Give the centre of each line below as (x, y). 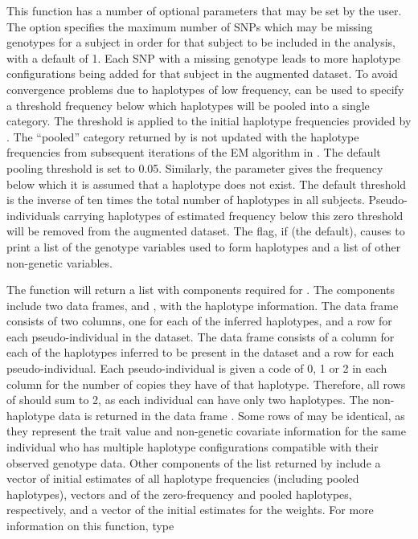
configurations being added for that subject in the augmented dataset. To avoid (202, 73)
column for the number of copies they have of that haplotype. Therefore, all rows (206, 384)
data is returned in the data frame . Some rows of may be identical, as (232, 415)
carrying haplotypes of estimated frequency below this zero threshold (234, 215)
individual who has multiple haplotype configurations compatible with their (193, 447)
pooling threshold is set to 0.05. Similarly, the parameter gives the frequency (195, 167)
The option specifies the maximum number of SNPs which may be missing (190, 26)
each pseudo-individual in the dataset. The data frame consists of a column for (201, 336)
